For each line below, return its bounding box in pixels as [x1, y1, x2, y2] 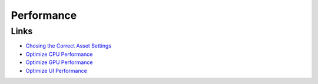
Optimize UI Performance [25, 67, 88, 74]
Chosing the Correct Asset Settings [25, 42, 112, 49]
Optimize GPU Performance [25, 59, 93, 66]
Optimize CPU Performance [25, 51, 93, 58]
